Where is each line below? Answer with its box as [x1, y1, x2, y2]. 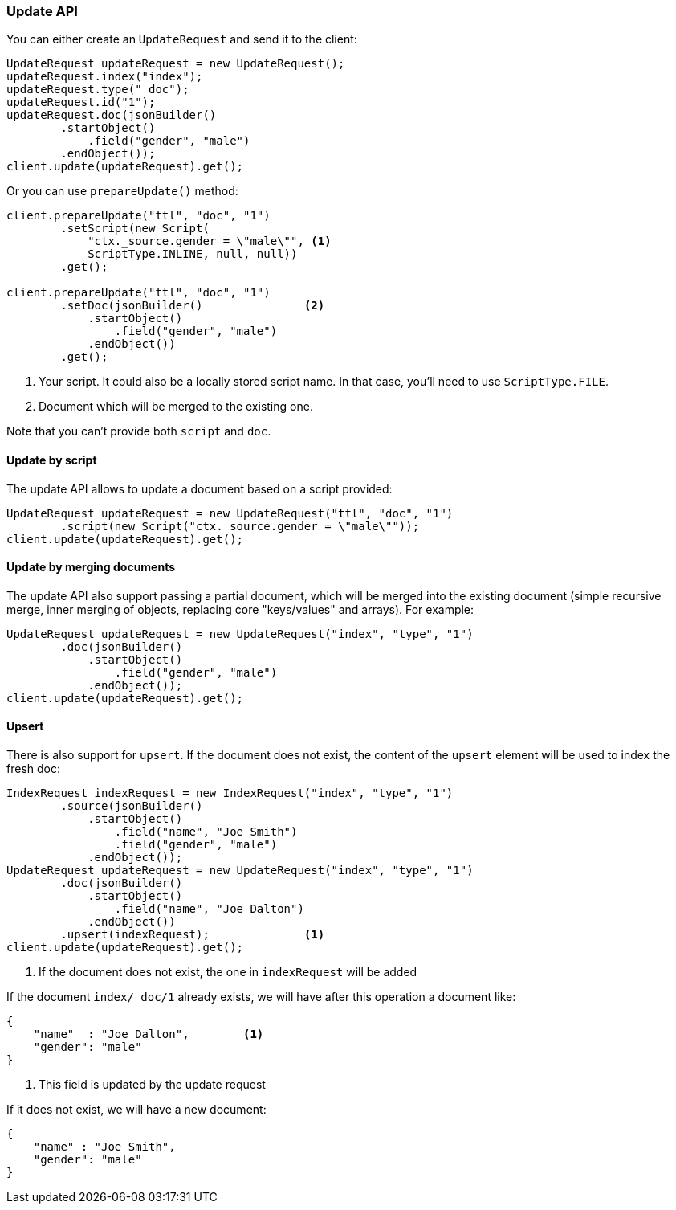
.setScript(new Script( [60, 222, 210, 235]
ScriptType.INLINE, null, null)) [88, 247, 298, 261]
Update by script [6, 452, 97, 467]
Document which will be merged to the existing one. [39, 399, 313, 414]
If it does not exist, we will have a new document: [6, 1102, 267, 1117]
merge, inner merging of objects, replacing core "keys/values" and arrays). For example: [6, 602, 474, 616]
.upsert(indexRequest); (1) [60, 928, 325, 942]
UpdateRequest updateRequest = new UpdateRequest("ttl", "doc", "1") [6, 506, 454, 520]
